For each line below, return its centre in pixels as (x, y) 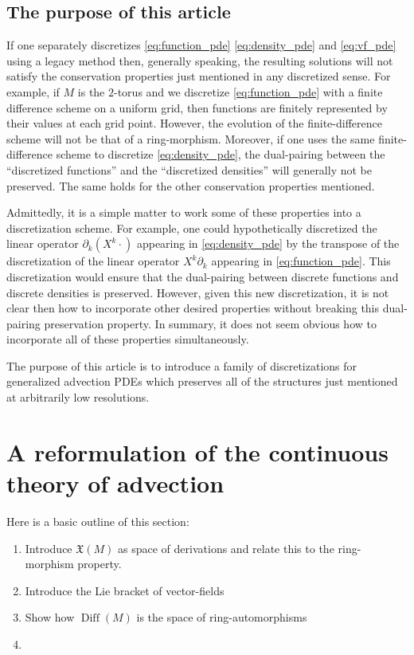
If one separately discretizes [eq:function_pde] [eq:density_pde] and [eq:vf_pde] (201, 45)
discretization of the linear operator (93, 261)
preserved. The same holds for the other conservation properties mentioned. (191, 185)
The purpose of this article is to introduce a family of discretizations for (182, 365)
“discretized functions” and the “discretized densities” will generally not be (189, 169)
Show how (50, 617)
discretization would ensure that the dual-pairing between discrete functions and (203, 276)
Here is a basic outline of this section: (98, 521)
